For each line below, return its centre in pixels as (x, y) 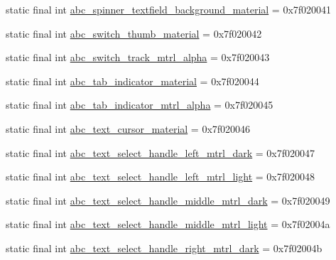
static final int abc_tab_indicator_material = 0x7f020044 (132, 81)
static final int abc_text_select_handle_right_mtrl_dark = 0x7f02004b (164, 248)
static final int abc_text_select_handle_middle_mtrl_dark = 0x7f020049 (168, 200)
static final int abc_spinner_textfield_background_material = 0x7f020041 (169, 9)
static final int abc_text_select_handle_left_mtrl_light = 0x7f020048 (161, 177)
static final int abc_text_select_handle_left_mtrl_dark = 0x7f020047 (161, 152)
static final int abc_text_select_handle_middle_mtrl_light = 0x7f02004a (168, 224)
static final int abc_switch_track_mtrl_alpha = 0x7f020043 (138, 57)
